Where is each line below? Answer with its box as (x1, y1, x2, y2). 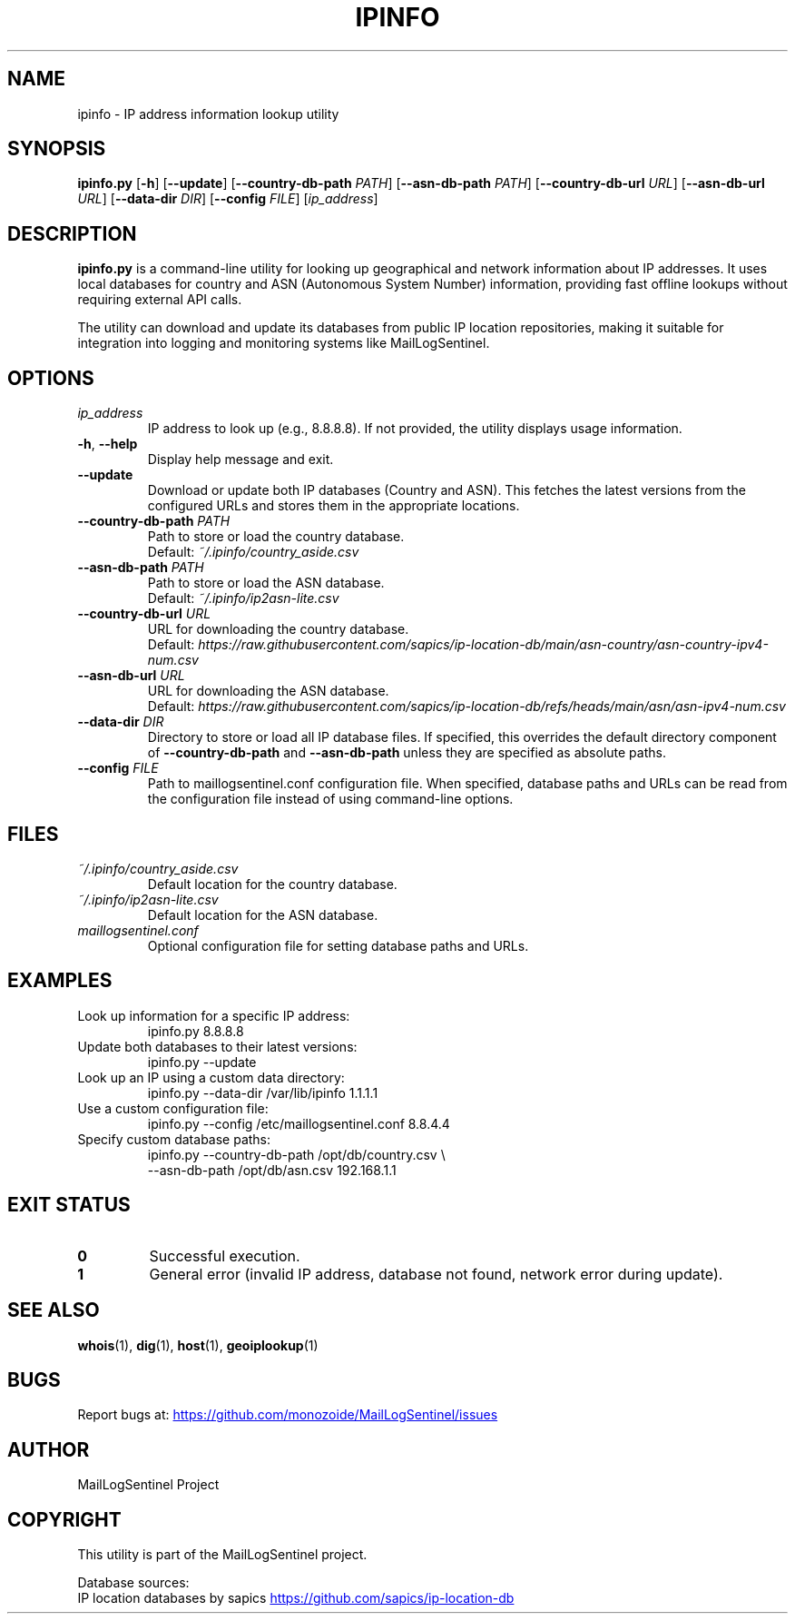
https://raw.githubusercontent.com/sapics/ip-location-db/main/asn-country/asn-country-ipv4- (198, 637, 769, 653)
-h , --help (77, 436, 138, 452)
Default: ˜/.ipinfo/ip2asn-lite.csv (147, 590, 339, 607)
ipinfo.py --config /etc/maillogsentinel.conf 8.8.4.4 (147, 1115, 450, 1132)
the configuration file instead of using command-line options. (147, 791, 514, 807)
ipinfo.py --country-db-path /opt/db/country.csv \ (147, 1146, 446, 1162)
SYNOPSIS (7, 137, 106, 161)
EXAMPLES (7, 969, 113, 993)
